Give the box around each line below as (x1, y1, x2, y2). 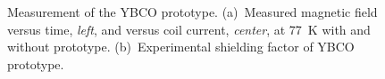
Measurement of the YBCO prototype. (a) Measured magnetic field (7, 3, 378, 20)
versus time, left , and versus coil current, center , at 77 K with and (7, 20, 371, 38)
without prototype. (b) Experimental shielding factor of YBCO (7, 37, 355, 56)
